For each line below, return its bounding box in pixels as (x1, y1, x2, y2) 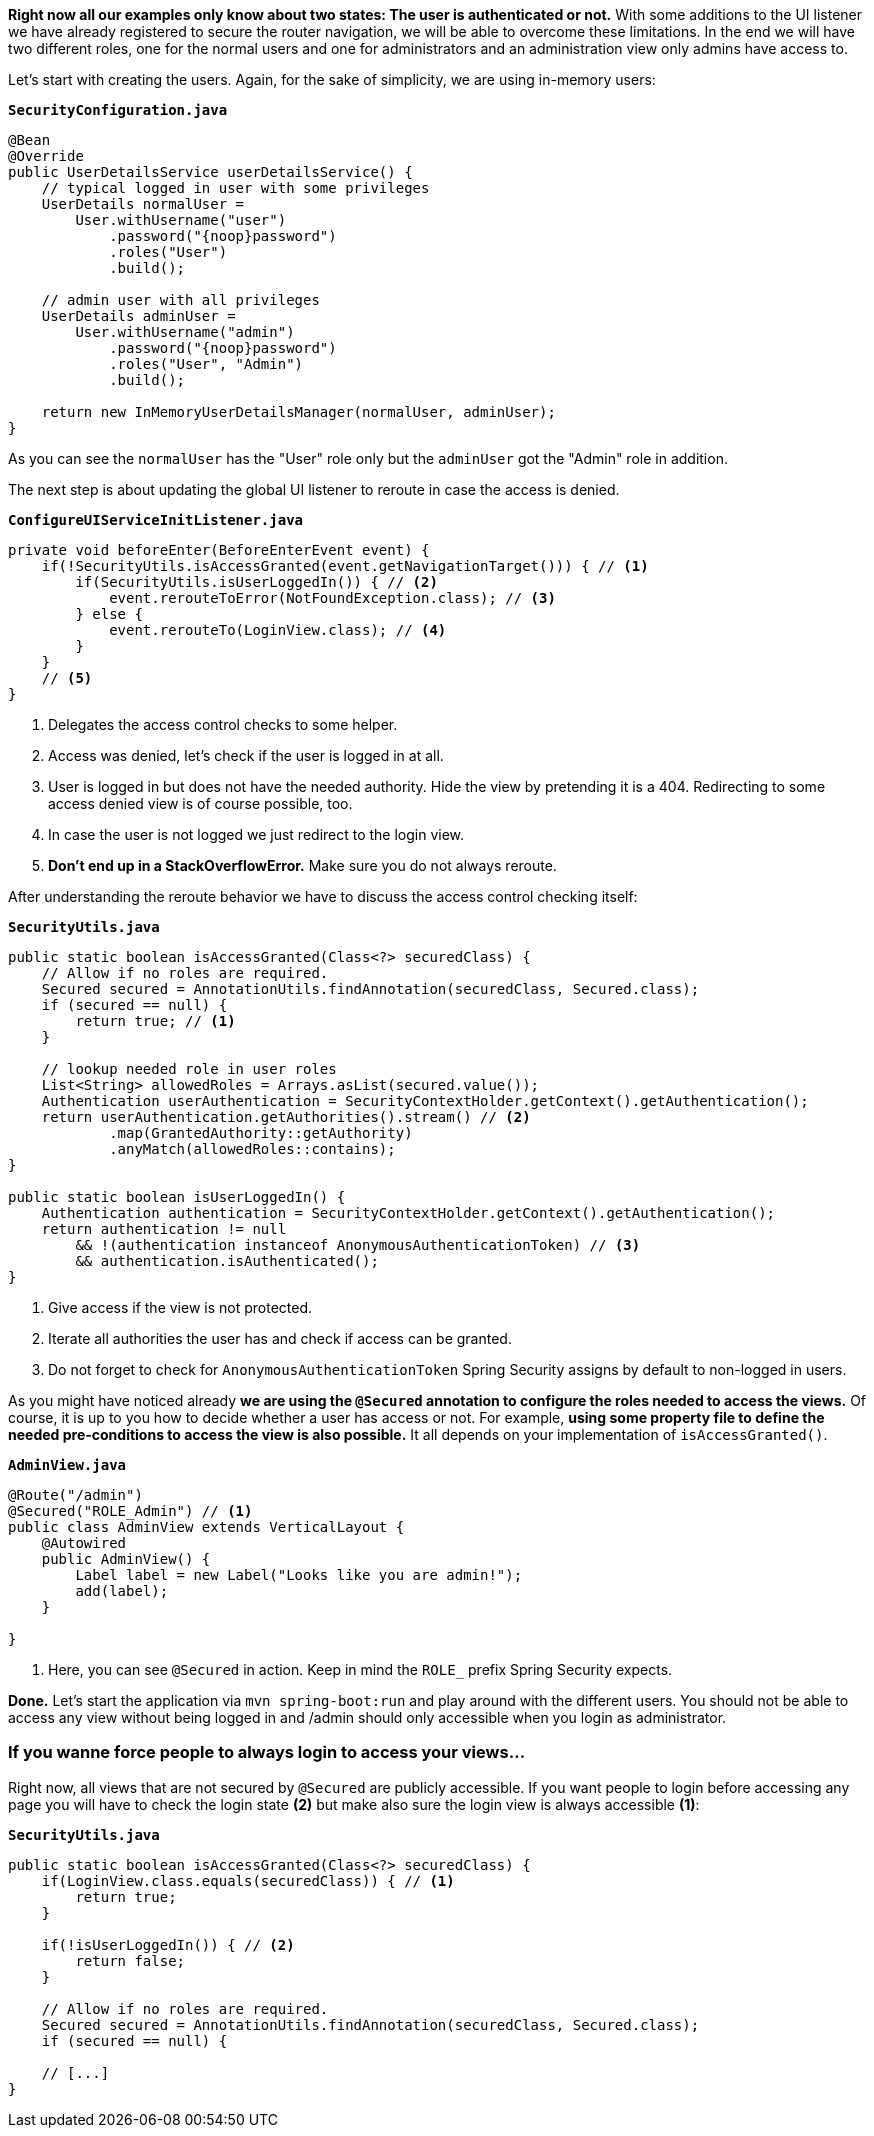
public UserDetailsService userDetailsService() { (8, 164, 413, 180)
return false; (75, 1952, 186, 1969)
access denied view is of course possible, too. (48, 795, 353, 812)
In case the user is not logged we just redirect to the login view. (48, 826, 465, 843)
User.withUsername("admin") (75, 324, 295, 340)
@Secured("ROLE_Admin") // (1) (8, 1503, 253, 1519)
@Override (8, 148, 84, 164)
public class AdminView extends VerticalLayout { (8, 1519, 405, 1535)
